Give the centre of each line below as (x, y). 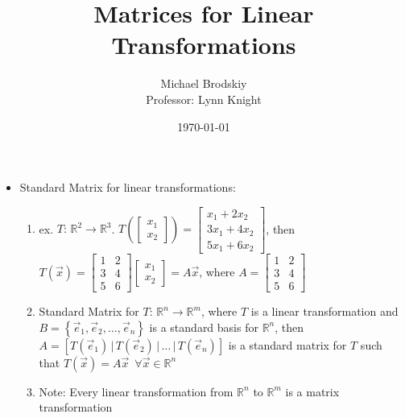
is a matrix (312, 391)
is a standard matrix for (287, 344)
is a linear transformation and (324, 311)
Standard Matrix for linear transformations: (128, 187)
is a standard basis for (204, 327)
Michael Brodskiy (204, 83)
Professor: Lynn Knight (204, 99)
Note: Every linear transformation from (136, 391)
